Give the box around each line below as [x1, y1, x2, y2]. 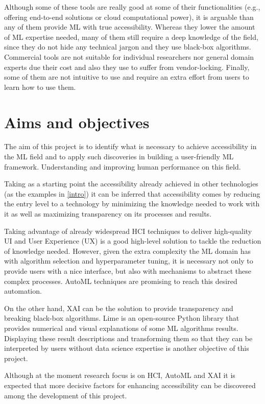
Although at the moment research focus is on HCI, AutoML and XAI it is [4, 370, 235, 381]
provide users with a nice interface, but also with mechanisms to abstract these [4, 266, 252, 276]
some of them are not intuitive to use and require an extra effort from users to [4, 72, 249, 82]
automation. [4, 286, 42, 296]
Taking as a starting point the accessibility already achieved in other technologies [4, 178, 258, 189]
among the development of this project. [4, 390, 127, 400]
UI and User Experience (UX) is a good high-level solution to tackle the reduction [4, 235, 261, 246]
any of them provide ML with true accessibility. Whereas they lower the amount [4, 21, 255, 32]
